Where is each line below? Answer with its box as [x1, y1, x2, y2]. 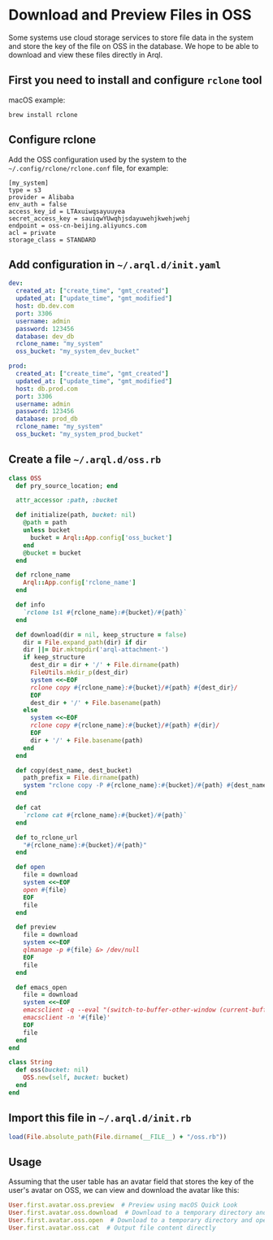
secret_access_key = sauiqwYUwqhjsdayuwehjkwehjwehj [8, 214, 191, 223]
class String [8, 1059, 53, 1067]
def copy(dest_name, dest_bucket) [15, 766, 132, 774]
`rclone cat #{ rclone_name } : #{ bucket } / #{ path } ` [23, 811, 187, 819]
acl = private [8, 228, 57, 237]
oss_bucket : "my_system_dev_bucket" [15, 347, 140, 355]
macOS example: [8, 95, 66, 105]
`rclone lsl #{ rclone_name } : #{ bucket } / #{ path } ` [23, 608, 187, 616]
